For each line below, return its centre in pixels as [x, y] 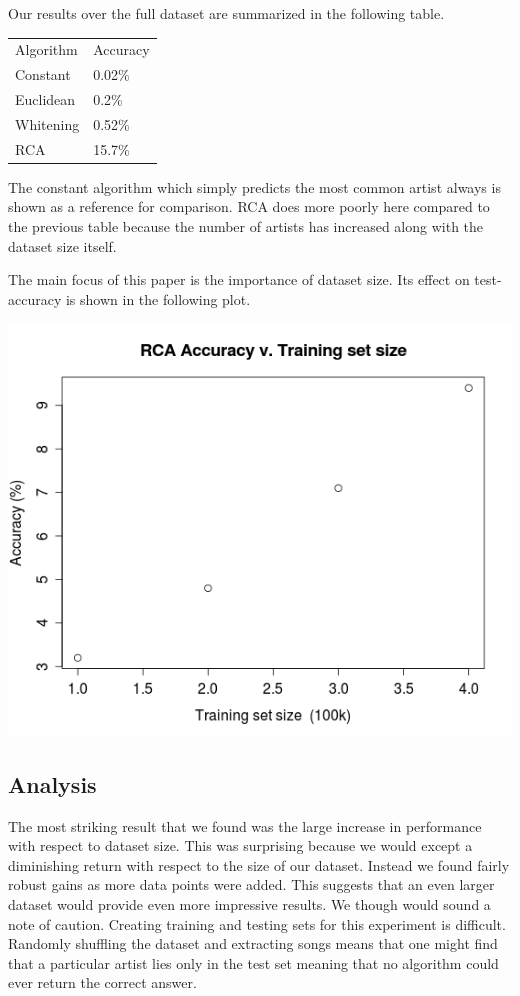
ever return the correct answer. [102, 982]
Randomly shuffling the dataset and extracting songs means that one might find [253, 943]
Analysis [52, 783]
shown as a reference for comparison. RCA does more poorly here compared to [249, 206]
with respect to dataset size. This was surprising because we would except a [240, 845]
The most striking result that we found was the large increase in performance [245, 825]
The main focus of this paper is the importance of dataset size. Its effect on [239, 279]
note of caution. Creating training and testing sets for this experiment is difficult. [257, 923]
